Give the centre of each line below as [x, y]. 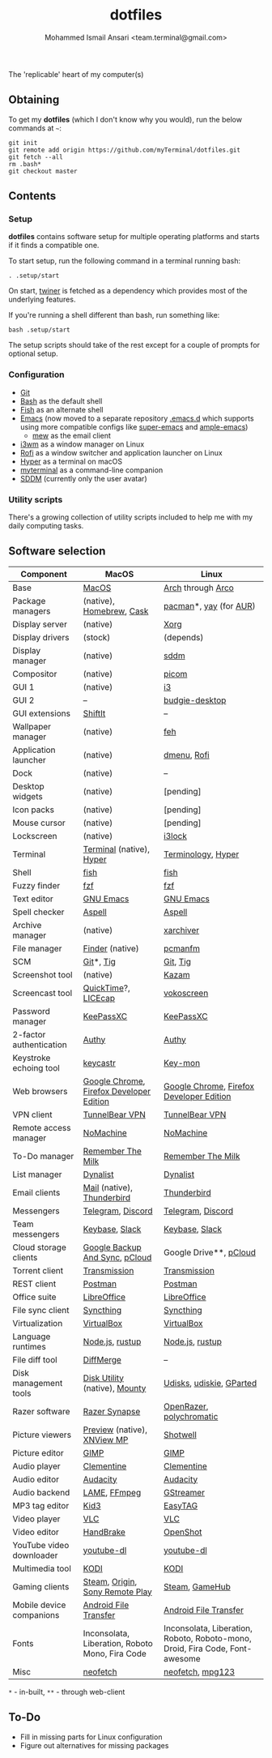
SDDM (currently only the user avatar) [83, 478]
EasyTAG [181, 1505]
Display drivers [41, 637]
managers [32, 611]
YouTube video [41, 1545]
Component [44, 574]
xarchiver [181, 930]
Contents [32, 196]
